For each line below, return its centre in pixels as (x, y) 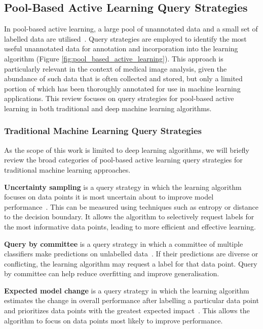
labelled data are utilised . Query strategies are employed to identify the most (125, 38)
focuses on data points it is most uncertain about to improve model (109, 197)
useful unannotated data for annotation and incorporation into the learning (121, 48)
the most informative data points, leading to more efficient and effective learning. (130, 226)
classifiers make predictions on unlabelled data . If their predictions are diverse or (131, 254)
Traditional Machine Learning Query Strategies (103, 131)
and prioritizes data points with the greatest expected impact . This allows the (127, 310)
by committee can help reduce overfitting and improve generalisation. (112, 273)
